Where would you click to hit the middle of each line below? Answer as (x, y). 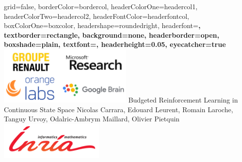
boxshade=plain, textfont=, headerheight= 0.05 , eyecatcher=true (115, 44)
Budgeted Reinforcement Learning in (183, 99)
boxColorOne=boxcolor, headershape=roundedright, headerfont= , (102, 25)
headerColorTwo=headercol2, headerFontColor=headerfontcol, (97, 16)
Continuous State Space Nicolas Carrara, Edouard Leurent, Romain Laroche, (119, 109)
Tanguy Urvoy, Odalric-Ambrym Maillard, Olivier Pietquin (92, 119)
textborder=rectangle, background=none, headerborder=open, (112, 35)
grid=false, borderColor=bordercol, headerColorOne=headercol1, (101, 6)
